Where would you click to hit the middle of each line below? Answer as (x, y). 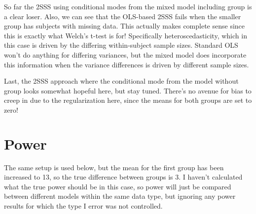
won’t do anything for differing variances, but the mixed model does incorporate (125, 54)
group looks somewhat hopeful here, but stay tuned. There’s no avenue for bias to (128, 90)
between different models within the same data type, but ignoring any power (120, 196)
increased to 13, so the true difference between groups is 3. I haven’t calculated (123, 177)
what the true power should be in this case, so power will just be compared (118, 186)
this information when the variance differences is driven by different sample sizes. (127, 64)
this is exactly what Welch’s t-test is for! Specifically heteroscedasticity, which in (126, 35)
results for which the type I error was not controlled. (83, 206)
